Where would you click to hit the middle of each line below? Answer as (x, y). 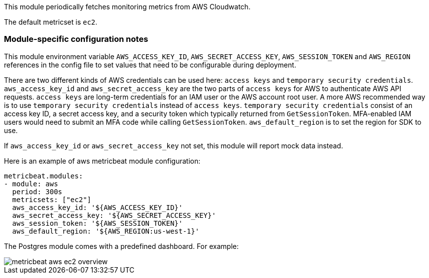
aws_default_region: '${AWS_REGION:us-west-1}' (106, 231)
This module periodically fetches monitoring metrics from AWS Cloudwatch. (127, 7)
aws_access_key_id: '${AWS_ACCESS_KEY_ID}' (97, 207)
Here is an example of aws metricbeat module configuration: (102, 161)
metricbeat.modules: (44, 176)
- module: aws (31, 184)
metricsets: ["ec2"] (52, 199)
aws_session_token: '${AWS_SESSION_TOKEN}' (97, 223)
